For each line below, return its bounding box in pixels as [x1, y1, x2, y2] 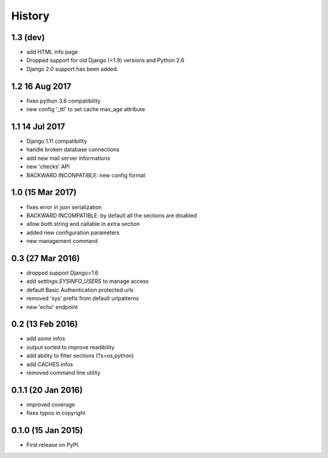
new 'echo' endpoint [26, 303, 78, 310]
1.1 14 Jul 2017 [11, 121, 66, 132]
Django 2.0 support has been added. [26, 65, 118, 72]
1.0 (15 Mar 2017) [11, 187, 77, 197]
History [11, 9, 50, 22]
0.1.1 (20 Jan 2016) [11, 385, 83, 395]
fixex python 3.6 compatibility [26, 97, 101, 104]
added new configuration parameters [26, 228, 120, 236]
